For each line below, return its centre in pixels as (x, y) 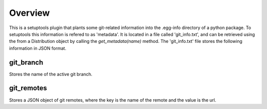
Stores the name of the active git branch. (51, 74)
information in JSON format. (38, 48)
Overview (29, 13)
